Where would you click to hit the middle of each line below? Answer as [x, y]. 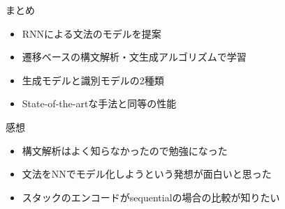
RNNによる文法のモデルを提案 [92, 33]
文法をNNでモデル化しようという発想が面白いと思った [147, 174]
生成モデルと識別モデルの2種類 [93, 80]
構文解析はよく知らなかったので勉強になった [125, 150]
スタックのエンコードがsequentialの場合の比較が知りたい [151, 197]
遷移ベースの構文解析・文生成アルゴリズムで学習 [134, 57]
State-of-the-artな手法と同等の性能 [99, 103]
